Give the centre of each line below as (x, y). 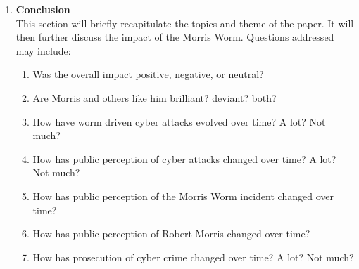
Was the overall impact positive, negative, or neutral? (148, 74)
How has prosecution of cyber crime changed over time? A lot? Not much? (193, 257)
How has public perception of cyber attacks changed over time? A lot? (184, 158)
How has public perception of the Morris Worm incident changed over (183, 196)
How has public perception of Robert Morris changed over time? (171, 234)
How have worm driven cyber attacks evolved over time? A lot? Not (179, 121)
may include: (43, 50)
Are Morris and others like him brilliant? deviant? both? (155, 97)
